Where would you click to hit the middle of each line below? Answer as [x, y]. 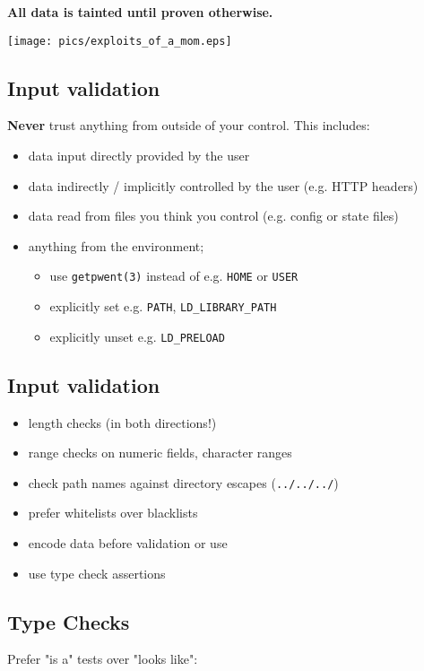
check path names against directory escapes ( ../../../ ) [183, 482]
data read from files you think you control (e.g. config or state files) [213, 216]
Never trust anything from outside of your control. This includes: [189, 125]
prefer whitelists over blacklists [113, 513]
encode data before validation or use [128, 543]
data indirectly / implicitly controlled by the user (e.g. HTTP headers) [223, 185]
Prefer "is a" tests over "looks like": [103, 659]
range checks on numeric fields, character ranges [160, 453]
